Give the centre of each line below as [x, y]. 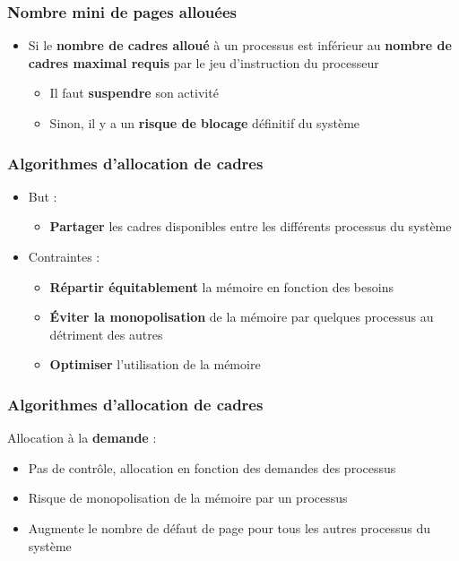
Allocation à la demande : [82, 438]
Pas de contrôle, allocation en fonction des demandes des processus [212, 467]
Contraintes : [64, 256]
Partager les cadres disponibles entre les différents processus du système [251, 226]
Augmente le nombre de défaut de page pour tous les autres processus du [229, 527]
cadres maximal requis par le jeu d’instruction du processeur [204, 62]
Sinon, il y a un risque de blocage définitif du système [205, 123]
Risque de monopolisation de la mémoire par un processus [188, 498]
